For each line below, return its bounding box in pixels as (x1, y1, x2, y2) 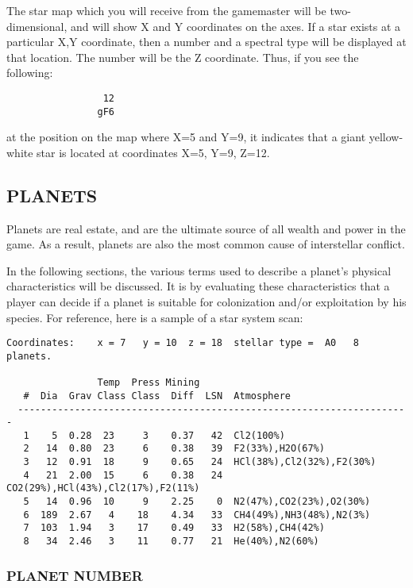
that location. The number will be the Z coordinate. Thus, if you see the (6, 48, 359, 65)
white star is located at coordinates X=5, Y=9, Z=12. (6, 144, 270, 160)
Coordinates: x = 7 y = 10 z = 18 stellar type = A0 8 (6, 337, 359, 349)
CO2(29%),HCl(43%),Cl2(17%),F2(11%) (6, 482, 200, 494)
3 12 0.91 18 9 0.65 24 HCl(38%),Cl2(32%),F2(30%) (23, 456, 376, 468)
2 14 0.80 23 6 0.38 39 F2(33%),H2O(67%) (23, 443, 325, 455)
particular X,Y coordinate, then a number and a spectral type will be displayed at (6, 33, 407, 50)
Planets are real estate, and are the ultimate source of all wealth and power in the (6, 220, 406, 236)
